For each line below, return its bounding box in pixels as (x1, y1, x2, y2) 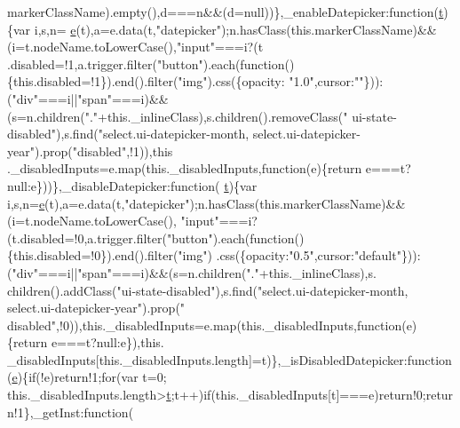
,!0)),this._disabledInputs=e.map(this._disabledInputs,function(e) (56, 315, 417, 334)
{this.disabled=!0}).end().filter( (7, 246, 178, 265)
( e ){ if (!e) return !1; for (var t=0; (7, 368, 167, 386)
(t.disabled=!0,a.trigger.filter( (7, 228, 167, 247)
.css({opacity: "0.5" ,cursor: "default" (216, 246, 401, 265)
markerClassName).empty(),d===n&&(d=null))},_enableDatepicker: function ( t (7, 3, 444, 20)
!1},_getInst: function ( (13, 402, 134, 421)
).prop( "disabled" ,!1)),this (34, 141, 173, 160)
